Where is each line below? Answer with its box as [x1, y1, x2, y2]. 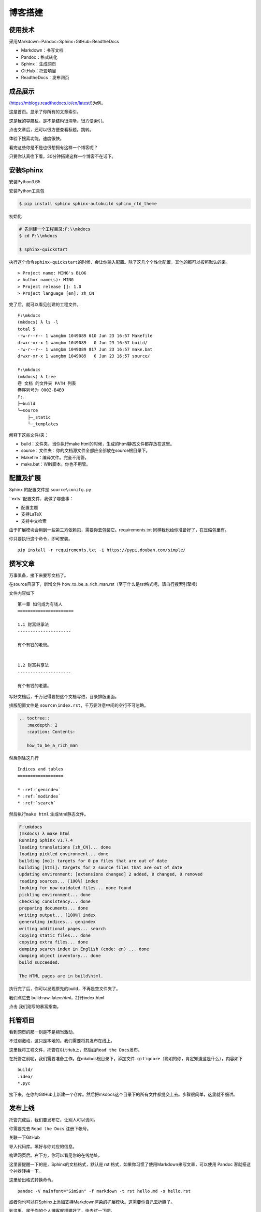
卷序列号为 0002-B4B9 [17, 387, 65, 393]
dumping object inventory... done [19, 953, 101, 958]
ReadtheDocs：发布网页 [21, 75, 70, 80]
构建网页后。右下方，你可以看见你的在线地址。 [9, 1152, 102, 1158]
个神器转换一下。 [9, 1168, 43, 1174]
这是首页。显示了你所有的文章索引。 [9, 109, 81, 115]
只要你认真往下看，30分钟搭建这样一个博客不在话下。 [9, 153, 116, 159]
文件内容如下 [9, 590, 35, 596]
